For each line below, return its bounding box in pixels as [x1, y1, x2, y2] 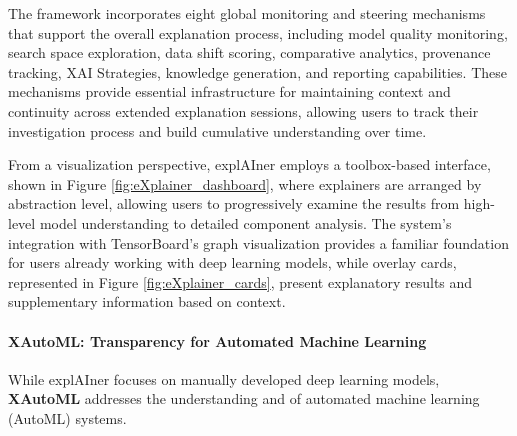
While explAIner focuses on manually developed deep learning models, [8, 368, 440, 389]
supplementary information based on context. [8, 291, 286, 312]
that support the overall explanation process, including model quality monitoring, [8, 22, 508, 43]
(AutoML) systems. [8, 407, 127, 428]
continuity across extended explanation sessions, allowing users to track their [8, 100, 479, 121]
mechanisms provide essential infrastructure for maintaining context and [8, 81, 451, 102]
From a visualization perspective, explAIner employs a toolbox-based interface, [8, 154, 491, 175]
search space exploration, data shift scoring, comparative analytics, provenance [8, 42, 491, 63]
